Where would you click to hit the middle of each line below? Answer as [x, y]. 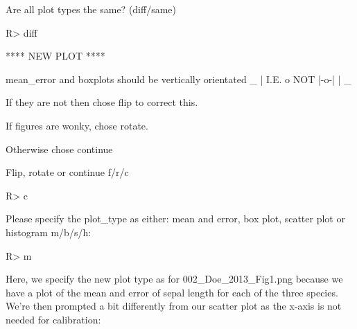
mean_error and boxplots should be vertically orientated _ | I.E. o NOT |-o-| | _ [178, 79]
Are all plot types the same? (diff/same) [91, 9]
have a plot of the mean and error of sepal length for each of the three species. [172, 292]
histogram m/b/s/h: [49, 232]
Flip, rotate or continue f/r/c [67, 172]
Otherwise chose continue [59, 149]
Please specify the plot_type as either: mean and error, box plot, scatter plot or [175, 219]
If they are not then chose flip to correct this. [102, 102]
